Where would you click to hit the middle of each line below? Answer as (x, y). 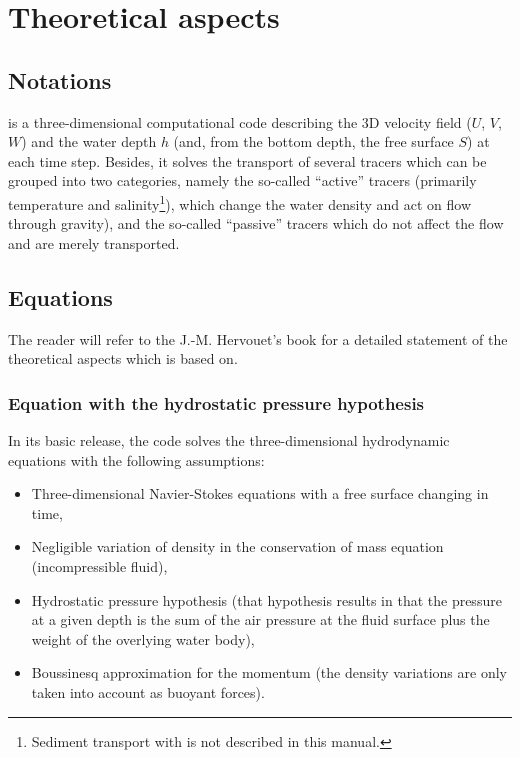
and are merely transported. (94, 242)
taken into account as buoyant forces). (148, 691)
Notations (60, 79)
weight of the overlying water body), (143, 638)
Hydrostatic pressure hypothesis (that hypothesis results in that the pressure (266, 599)
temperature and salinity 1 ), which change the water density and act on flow (240, 202)
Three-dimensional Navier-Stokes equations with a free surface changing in (260, 493)
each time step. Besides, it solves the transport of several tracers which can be (247, 160)
